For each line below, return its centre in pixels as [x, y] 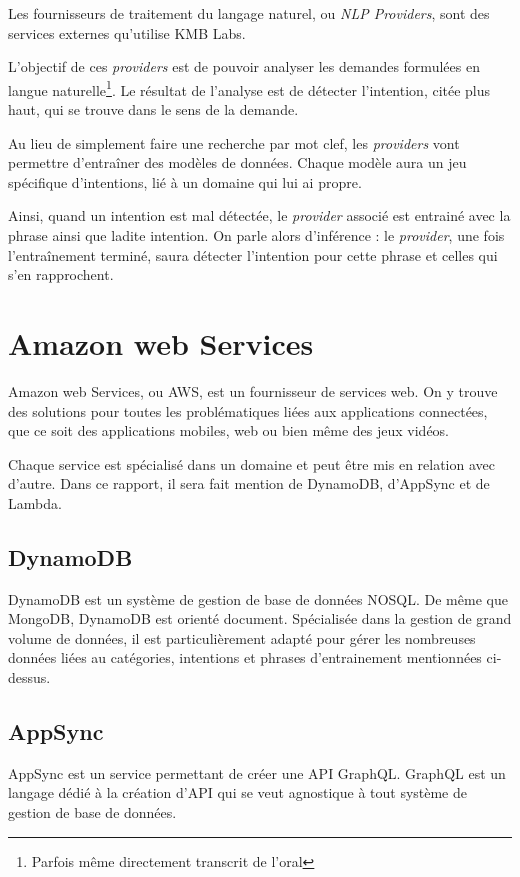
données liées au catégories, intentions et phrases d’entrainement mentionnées [245, 657]
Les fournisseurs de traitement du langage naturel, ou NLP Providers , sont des [249, 13]
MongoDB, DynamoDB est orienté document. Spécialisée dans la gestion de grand [260, 618]
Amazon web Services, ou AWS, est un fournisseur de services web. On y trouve [253, 390]
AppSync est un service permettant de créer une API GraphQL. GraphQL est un [257, 772]
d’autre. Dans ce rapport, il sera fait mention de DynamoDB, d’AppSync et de [249, 483]
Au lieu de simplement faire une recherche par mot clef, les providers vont [234, 142]
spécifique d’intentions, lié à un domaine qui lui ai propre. [185, 181]
